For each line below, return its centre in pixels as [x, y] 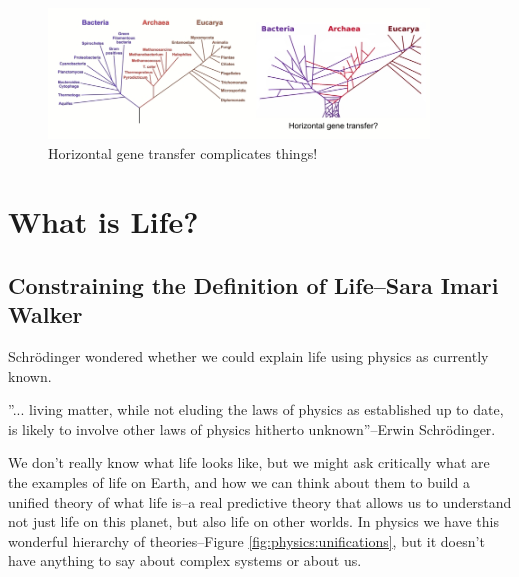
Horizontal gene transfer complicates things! [183, 152]
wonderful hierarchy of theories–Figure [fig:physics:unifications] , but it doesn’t [246, 540]
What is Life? [103, 221]
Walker [45, 314]
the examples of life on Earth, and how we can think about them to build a [239, 482]
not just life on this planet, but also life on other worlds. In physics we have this [254, 521]
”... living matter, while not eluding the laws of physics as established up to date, [256, 409]
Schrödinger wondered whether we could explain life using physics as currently [248, 356]
